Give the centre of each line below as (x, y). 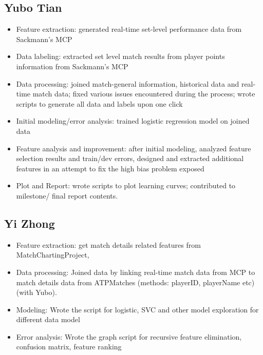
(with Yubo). (36, 292)
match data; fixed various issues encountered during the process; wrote (144, 94)
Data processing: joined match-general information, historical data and (128, 83)
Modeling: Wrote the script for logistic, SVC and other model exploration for (137, 309)
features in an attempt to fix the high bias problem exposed (110, 168)
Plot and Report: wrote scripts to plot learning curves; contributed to (126, 185)
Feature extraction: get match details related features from (108, 244)
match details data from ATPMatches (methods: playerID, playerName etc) (135, 282)
